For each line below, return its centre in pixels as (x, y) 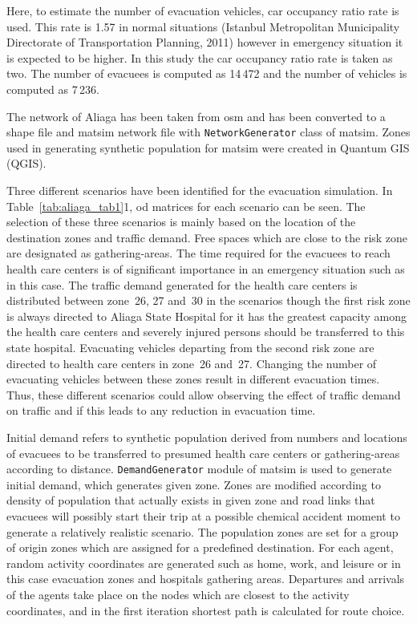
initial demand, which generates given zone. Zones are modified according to (194, 484)
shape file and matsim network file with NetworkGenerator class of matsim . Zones (208, 132)
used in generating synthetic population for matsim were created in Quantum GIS (208, 147)
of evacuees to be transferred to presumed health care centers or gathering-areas (203, 453)
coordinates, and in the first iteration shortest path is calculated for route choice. (206, 610)
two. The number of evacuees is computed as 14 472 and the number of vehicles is (207, 73)
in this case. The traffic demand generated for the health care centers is (182, 284)
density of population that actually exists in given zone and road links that (191, 500)
